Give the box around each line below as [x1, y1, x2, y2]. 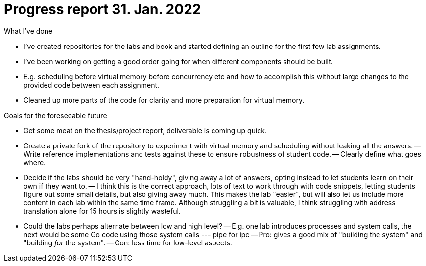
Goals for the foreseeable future [4, 111, 107, 120]
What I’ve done [4, 26, 53, 35]
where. [24, 158, 46, 167]
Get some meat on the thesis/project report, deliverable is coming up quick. [24, 126, 267, 135]
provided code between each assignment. [24, 80, 160, 89]
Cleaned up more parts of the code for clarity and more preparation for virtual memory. [24, 96, 305, 104]
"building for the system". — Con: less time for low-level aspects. [24, 238, 232, 247]
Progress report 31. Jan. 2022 [4, 1, 201, 18]
